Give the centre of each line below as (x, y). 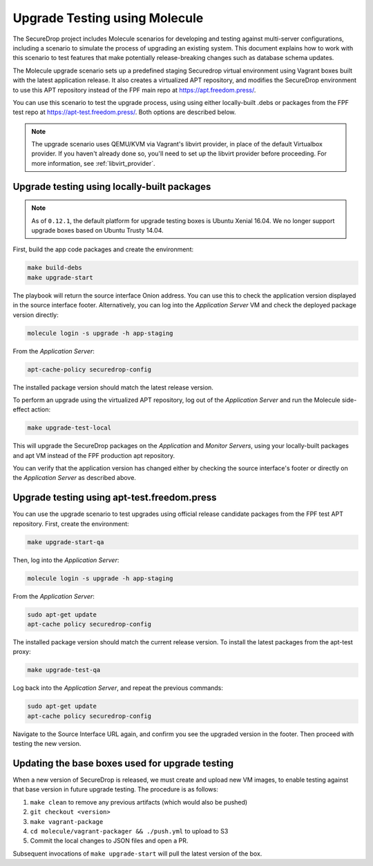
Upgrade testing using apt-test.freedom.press (115, 498)
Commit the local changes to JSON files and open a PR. (109, 841)
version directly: (36, 315)
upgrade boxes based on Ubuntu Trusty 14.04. (97, 231)
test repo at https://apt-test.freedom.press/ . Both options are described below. (124, 112)
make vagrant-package (67, 821)
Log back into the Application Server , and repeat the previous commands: (118, 688)
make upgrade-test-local (69, 428)
